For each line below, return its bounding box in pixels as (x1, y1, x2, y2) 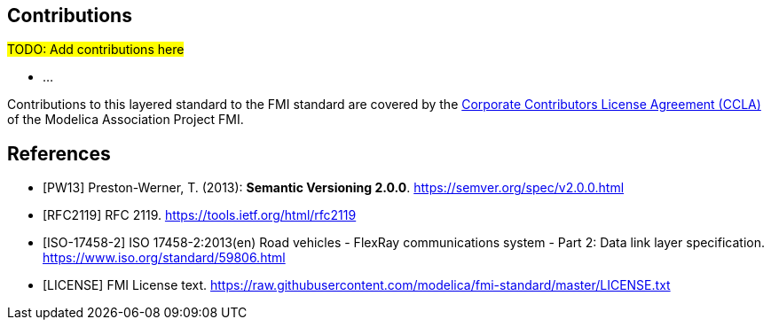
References (7, 142, 111, 165)
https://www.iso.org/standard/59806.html (43, 250, 286, 266)
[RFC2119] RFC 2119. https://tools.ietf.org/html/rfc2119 (43, 207, 357, 223)
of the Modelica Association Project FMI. (7, 112, 244, 128)
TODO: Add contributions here (7, 42, 185, 58)
